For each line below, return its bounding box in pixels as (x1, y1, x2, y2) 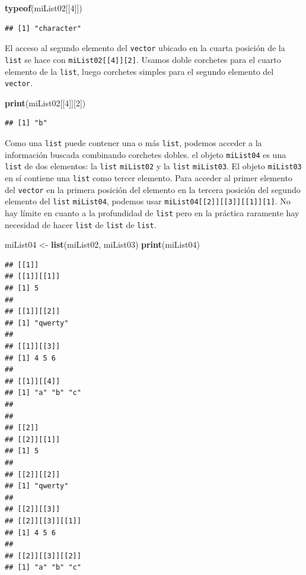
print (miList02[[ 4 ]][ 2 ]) (5, 96, 86, 109)
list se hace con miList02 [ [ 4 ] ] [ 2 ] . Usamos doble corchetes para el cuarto (5, 53, 281, 65)
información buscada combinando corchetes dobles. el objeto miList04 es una (5, 148, 286, 160)
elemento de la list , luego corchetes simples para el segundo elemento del (5, 65, 274, 77)
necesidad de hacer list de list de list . (5, 218, 157, 230)
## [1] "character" (5, 24, 81, 33)
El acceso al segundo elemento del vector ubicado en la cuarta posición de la (5, 42, 285, 54)
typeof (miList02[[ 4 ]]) (5, 2, 82, 14)
